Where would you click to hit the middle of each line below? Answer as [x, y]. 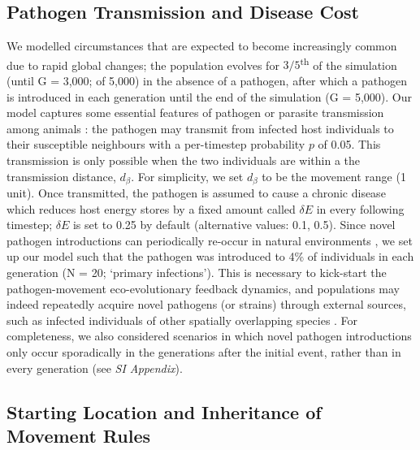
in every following [360, 208]
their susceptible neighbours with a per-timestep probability [156, 144]
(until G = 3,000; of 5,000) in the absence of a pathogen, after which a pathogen [207, 81]
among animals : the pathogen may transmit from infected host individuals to [200, 128]
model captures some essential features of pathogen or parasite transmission [195, 112]
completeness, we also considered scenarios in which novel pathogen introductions [209, 336]
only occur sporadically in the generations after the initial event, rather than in [204, 352]
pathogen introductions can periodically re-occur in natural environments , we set [210, 240]
